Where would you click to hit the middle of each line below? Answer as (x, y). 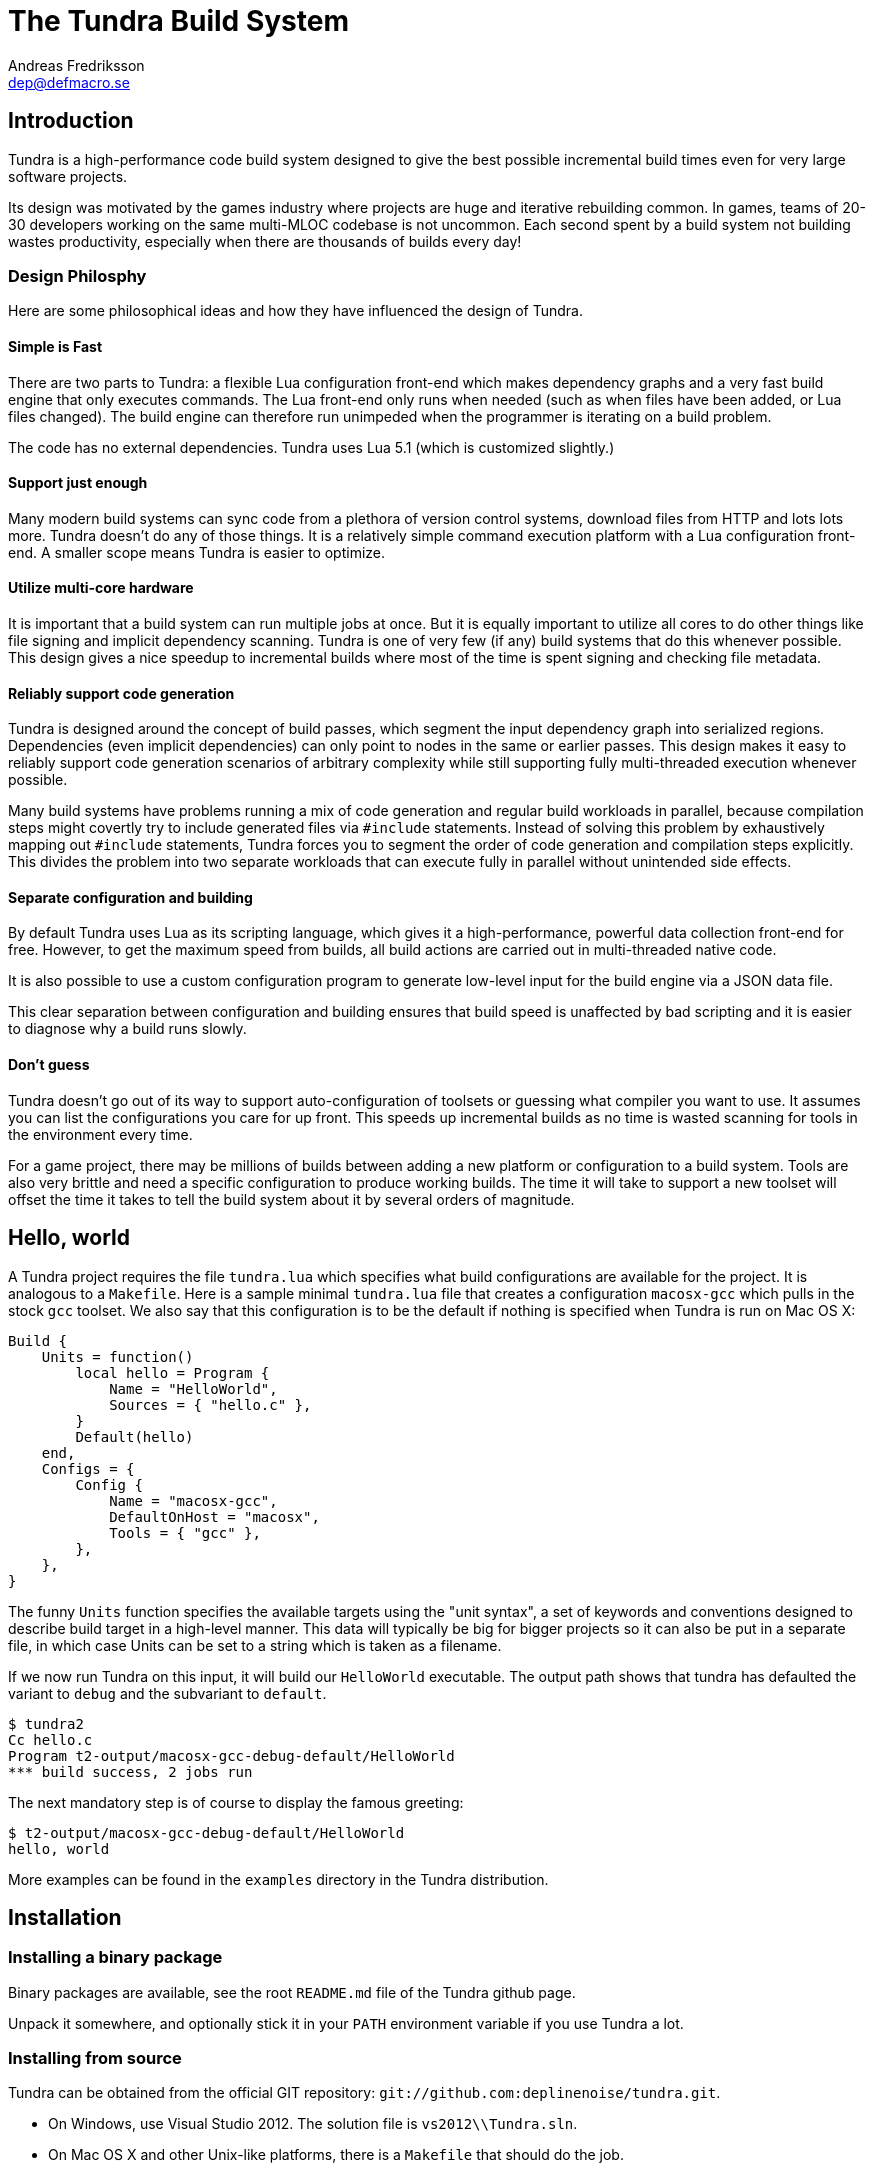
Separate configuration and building (130, 897)
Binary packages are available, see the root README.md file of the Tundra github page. (292, 1992)
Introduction (71, 121)
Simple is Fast (55, 346)
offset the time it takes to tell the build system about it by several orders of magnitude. (291, 1199)
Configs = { (88, 1468)
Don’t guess (49, 1065)
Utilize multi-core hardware (101, 588)
